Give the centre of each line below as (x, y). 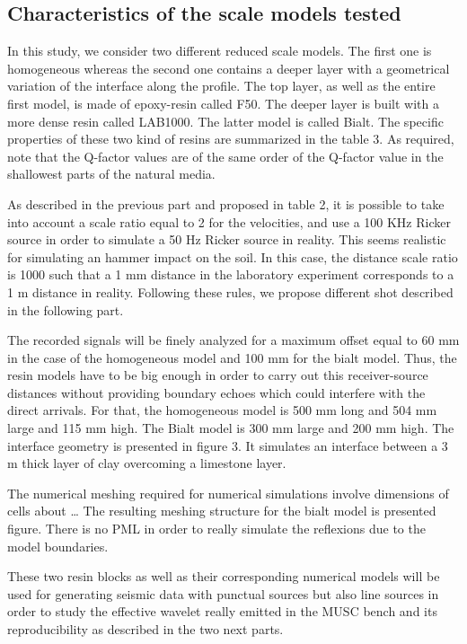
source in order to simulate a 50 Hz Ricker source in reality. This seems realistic (227, 239)
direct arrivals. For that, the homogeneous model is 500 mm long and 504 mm (222, 410)
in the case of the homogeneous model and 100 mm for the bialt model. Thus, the (232, 357)
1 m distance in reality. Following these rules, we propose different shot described (230, 291)
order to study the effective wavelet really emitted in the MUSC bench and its (222, 611)
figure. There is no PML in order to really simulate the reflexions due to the (216, 529)
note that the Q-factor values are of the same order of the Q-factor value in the (225, 156)
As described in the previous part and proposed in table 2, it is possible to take (226, 203)
